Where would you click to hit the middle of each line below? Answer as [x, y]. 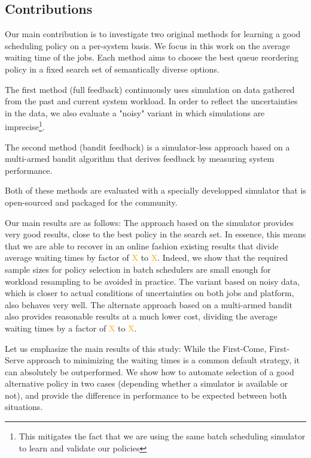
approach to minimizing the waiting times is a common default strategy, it [164, 360]
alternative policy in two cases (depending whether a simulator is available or [147, 383]
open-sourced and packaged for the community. [91, 202]
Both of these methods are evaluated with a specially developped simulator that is [155, 190]
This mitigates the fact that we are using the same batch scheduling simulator [162, 436]
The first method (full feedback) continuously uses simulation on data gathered [150, 89]
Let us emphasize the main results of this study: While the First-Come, [136, 348]
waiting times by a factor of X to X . [71, 328]
